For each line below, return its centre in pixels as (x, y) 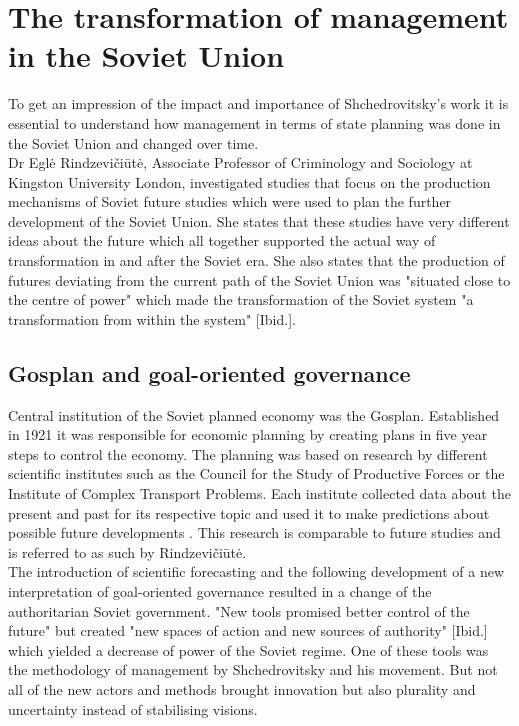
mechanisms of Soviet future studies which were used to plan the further (230, 201)
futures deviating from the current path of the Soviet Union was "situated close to (259, 279)
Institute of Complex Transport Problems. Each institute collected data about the (259, 493)
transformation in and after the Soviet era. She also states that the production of (256, 260)
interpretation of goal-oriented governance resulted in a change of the (220, 590)
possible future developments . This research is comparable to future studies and (254, 532)
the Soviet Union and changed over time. (133, 142)
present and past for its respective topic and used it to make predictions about (249, 512)
